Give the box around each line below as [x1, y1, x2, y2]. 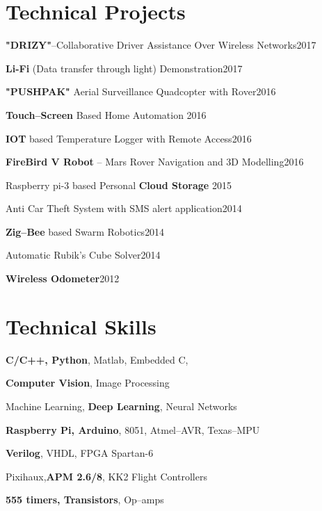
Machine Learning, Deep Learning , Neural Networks [6, 398, 237, 413]
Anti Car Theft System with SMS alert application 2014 [6, 201, 242, 216]
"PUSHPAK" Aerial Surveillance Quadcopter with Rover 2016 [6, 84, 276, 99]
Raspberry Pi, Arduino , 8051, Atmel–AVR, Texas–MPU [6, 422, 260, 437]
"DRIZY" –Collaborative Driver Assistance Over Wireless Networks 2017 [6, 38, 316, 52]
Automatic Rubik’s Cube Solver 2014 [6, 248, 161, 262]
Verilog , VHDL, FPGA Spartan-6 [6, 446, 154, 460]
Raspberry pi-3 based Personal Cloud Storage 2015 [6, 177, 232, 192]
